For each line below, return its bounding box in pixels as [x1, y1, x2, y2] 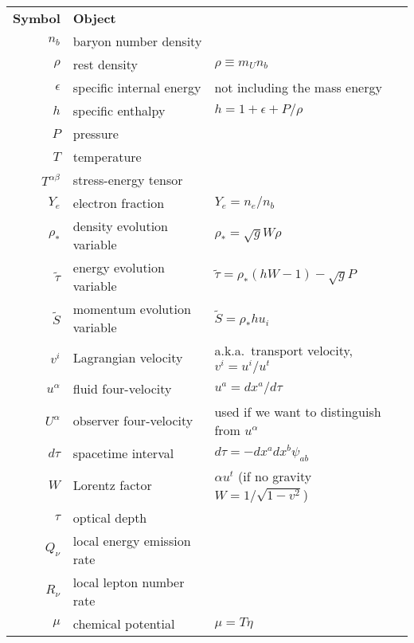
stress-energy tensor [72, 171, 183, 189]
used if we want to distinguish [214, 402, 381, 421]
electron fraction [72, 194, 165, 212]
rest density [72, 55, 138, 73]
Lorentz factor [72, 476, 152, 495]
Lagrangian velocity [72, 348, 183, 367]
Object [72, 9, 116, 27]
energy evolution [72, 258, 165, 276]
